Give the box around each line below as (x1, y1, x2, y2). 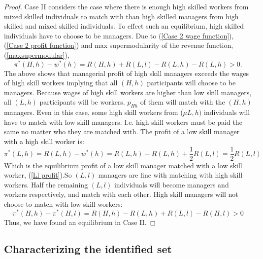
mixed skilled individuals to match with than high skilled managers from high (4, 11, 239, 21)
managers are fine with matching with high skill (98, 170, 243, 180)
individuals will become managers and (114, 179, 229, 189)
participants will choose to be (147, 77, 236, 88)
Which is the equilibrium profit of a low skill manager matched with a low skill (4, 160, 242, 170)
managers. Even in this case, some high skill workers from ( (4, 107, 183, 117)
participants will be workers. (39, 97, 125, 107)
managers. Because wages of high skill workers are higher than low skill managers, (4, 87, 252, 97)
